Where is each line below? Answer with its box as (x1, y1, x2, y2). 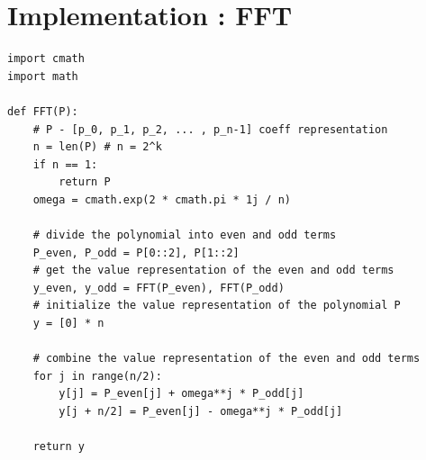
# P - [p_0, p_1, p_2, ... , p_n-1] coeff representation (32, 122, 388, 136)
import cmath (7, 52, 85, 66)
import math (7, 69, 78, 83)
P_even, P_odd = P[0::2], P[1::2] (32, 246, 240, 259)
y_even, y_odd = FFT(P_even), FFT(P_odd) (32, 281, 285, 294)
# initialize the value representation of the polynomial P (32, 299, 401, 312)
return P (59, 176, 111, 189)
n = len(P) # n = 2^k (32, 140, 162, 154)
